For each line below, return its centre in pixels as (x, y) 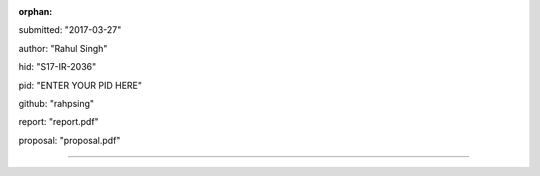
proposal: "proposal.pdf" (69, 140)
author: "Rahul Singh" (63, 48)
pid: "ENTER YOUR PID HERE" (80, 85)
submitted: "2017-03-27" (70, 30)
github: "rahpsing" (56, 103)
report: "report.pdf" (58, 122)
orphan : (35, 11)
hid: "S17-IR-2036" (57, 67)
